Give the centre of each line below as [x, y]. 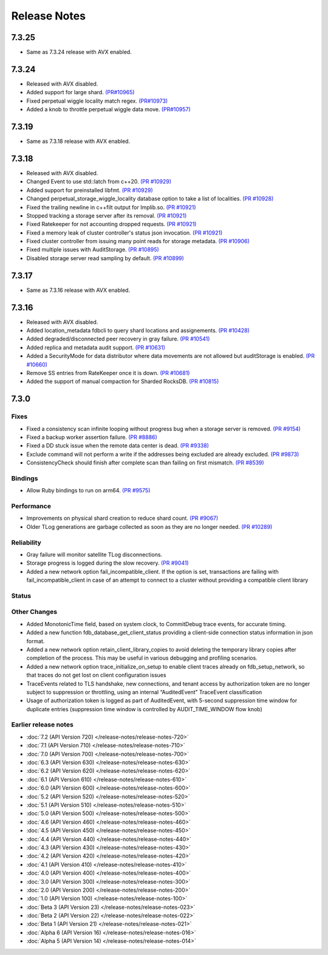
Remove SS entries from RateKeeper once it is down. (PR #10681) [108, 373]
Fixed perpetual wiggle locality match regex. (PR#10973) [97, 101]
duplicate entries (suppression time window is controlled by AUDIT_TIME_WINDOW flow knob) [144, 709]
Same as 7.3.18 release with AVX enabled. [78, 141]
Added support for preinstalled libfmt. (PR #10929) [90, 190]
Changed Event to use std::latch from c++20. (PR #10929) [99, 182]
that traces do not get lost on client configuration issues [96, 675]
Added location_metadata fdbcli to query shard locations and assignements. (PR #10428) [138, 331]
